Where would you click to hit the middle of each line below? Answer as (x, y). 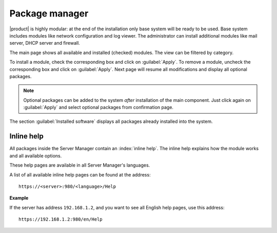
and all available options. (36, 156)
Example (19, 198)
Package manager (49, 13)
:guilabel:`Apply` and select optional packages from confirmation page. (98, 107)
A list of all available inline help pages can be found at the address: (80, 174)
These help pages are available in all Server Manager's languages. (80, 165)
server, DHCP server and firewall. (45, 43)
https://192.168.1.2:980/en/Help (61, 219)
